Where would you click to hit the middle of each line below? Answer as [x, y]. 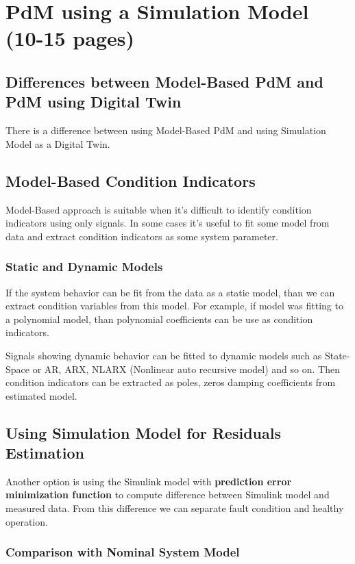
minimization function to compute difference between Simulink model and [168, 495]
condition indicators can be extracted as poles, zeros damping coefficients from [171, 382]
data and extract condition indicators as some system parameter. [142, 236]
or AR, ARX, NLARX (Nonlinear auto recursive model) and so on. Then [186, 369]
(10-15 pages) [70, 38]
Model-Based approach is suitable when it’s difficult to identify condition [159, 209]
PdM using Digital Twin [94, 102]
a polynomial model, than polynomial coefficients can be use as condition [159, 319]
